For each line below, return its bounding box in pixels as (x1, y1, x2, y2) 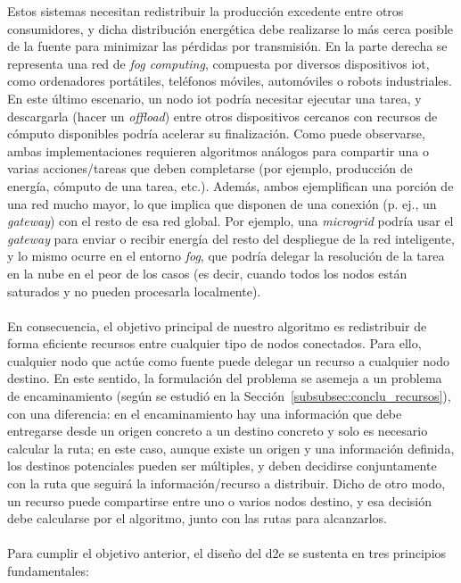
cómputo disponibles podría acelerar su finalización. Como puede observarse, (7, 124, 425, 143)
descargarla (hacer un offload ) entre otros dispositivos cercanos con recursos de (7, 106, 438, 125)
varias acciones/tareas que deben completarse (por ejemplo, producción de (7, 159, 413, 178)
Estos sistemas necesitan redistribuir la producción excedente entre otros (7, 2, 404, 20)
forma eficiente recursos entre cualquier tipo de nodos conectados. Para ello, (7, 334, 422, 353)
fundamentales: (7, 562, 89, 579)
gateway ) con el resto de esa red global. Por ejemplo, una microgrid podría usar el (7, 212, 454, 230)
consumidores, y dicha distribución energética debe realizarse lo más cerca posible (7, 19, 453, 37)
